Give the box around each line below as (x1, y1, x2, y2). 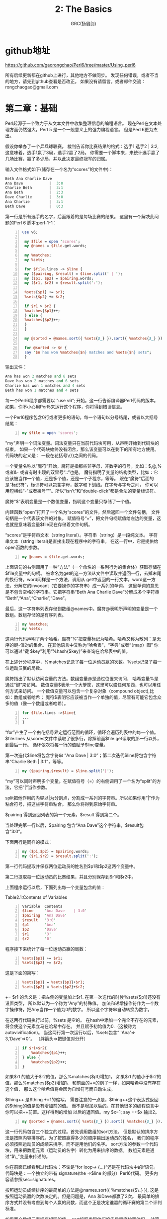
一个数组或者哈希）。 (26, 700, 69, 706)
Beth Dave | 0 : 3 (5, 204, 64, 209)
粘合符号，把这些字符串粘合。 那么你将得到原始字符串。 (5, 801, 120, 807)
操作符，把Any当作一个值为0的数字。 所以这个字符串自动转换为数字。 (9, 1007, 153, 1012)
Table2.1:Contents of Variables (5, 894, 68, 900)
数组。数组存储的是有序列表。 (5, 611, 66, 617)
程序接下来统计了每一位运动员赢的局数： (5, 946, 88, 952)
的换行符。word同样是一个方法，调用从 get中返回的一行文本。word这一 (5, 576, 152, 582)
